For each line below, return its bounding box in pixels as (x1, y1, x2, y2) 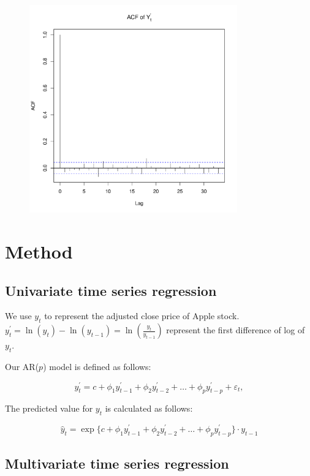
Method (5, 238, 73, 263)
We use (5, 309, 32, 322)
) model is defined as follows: (43, 360, 151, 372)
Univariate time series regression (5, 281, 217, 300)
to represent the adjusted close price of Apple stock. (44, 309, 240, 322)
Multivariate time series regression (5, 454, 229, 473)
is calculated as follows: (105, 402, 193, 415)
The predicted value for (5, 402, 93, 415)
